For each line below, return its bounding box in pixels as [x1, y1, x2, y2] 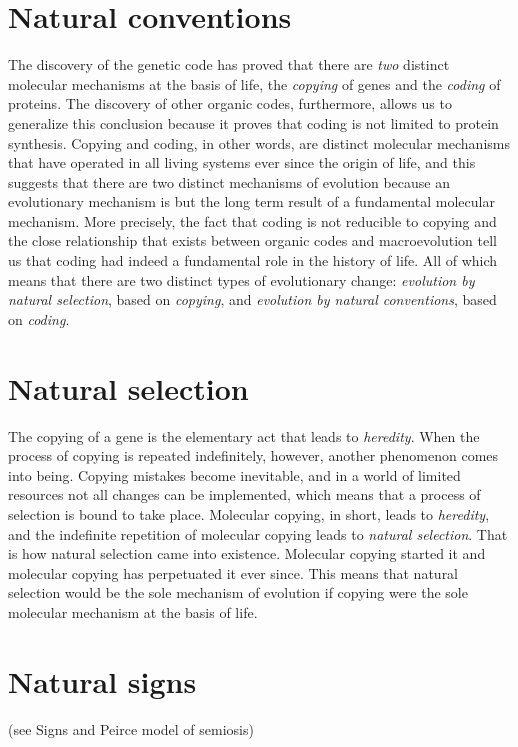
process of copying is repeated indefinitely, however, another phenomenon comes [8, 445, 499, 466]
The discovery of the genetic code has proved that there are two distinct [8, 54, 450, 75]
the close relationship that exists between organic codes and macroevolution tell [8, 230, 497, 251]
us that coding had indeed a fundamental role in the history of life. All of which [8, 250, 498, 271]
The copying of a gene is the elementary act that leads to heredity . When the [8, 425, 480, 446]
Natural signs [8, 660, 197, 701]
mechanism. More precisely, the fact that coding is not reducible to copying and [8, 210, 497, 231]
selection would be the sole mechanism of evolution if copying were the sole [8, 582, 468, 603]
